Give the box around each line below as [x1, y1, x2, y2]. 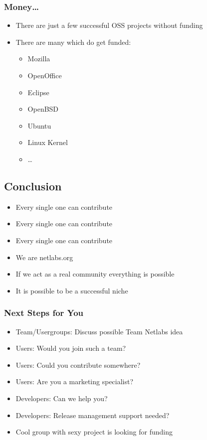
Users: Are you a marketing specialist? [15, 376, 134, 387]
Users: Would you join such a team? [15, 343, 126, 353]
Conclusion [4, 178, 62, 193]
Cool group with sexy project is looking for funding [15, 427, 173, 437]
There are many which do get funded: [15, 36, 131, 47]
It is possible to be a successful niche [15, 285, 128, 295]
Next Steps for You [4, 306, 84, 319]
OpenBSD [27, 104, 59, 114]
